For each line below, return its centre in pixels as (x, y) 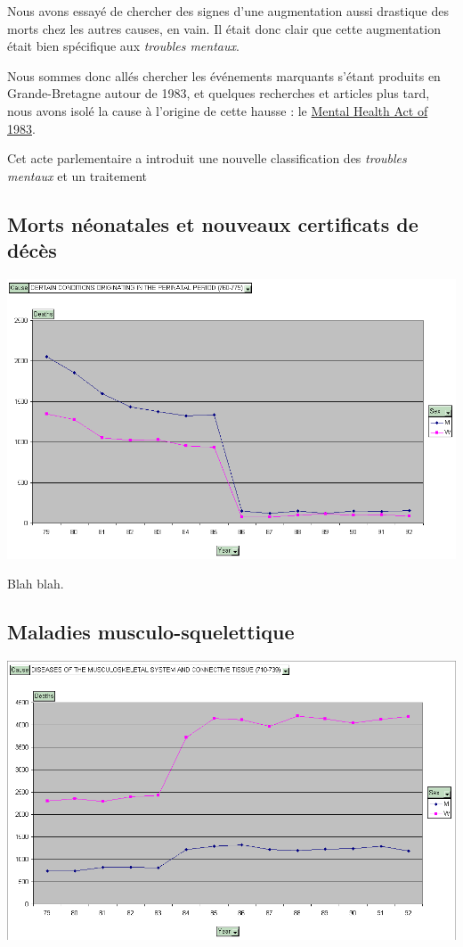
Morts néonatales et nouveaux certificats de (213, 223)
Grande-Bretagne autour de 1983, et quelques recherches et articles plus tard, (219, 93)
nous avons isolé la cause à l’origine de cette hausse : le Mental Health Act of (218, 110)
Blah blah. (36, 584)
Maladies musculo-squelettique (151, 632)
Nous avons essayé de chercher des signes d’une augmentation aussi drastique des (228, 11)
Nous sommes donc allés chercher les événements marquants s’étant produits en (224, 75)
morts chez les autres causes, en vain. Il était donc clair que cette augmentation (224, 28)
